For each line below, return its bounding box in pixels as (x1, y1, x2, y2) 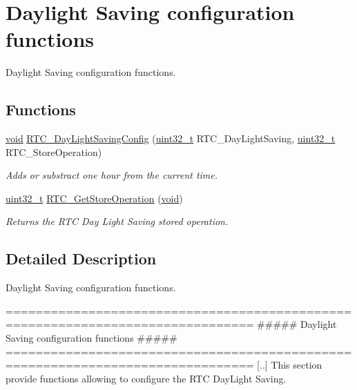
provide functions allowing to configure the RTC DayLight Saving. (6, 371, 287, 385)
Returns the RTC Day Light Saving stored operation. (6, 214, 229, 228)
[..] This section (257, 358, 322, 372)
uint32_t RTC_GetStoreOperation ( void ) (6, 191, 183, 205)
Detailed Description (6, 248, 157, 269)
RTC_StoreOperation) (6, 144, 102, 159)
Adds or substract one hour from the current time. (6, 168, 218, 182)
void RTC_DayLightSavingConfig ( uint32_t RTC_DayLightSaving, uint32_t (6, 131, 336, 146)
